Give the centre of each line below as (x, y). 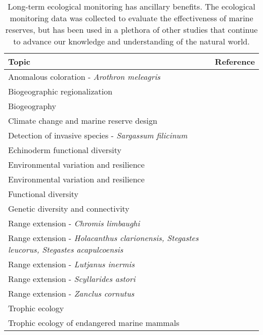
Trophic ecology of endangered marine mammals (94, 323)
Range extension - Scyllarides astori (72, 279)
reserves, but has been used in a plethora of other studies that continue (131, 30)
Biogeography (32, 106)
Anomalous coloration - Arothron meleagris (84, 77)
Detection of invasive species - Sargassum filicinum (98, 135)
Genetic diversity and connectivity (69, 208)
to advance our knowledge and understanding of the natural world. (131, 41)
